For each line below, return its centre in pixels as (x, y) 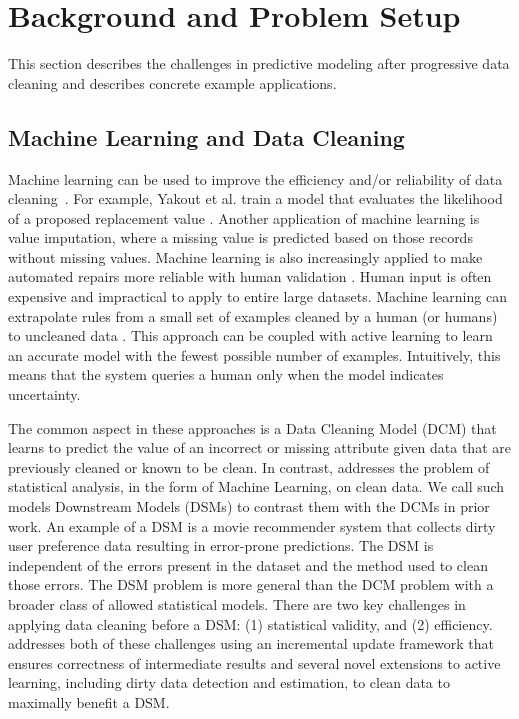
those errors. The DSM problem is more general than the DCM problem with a (251, 584)
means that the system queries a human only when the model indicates (226, 374)
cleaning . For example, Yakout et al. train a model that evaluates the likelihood (255, 198)
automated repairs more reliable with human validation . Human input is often (250, 276)
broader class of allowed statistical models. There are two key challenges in (237, 603)
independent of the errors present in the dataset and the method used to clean (248, 564)
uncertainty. (44, 394)
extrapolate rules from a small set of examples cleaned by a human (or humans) (253, 315)
